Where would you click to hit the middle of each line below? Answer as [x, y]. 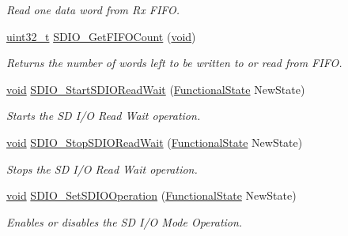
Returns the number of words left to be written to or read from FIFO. [174, 63]
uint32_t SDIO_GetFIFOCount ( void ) [101, 36]
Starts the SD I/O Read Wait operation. [104, 116]
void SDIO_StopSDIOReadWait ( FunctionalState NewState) [155, 142]
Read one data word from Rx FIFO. [93, 9]
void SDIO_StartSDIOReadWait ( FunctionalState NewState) [156, 89]
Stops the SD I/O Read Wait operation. [102, 169]
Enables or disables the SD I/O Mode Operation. [125, 221]
